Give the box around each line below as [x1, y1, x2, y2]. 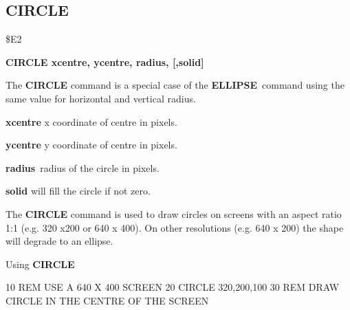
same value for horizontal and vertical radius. [6, 91, 196, 105]
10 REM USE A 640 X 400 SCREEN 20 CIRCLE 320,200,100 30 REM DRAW [6, 280, 340, 294]
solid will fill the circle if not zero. [6, 184, 151, 198]
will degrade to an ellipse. [6, 234, 113, 248]
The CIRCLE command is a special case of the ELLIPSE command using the [6, 78, 344, 92]
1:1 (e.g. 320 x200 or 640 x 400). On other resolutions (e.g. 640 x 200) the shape [6, 220, 344, 234]
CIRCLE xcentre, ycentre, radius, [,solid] [6, 54, 204, 69]
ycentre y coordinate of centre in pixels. [6, 137, 177, 152]
